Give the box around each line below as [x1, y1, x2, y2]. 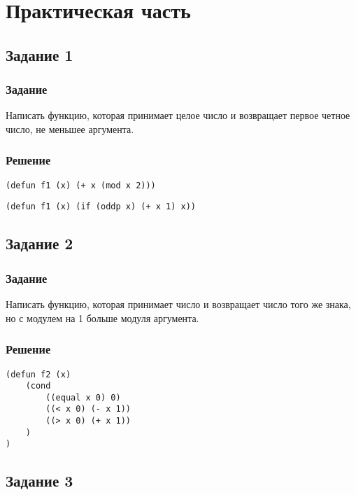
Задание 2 [6, 232, 73, 254]
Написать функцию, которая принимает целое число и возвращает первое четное [6, 108, 350, 123]
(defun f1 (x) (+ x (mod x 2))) [6, 180, 156, 190]
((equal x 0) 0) [45, 392, 121, 403]
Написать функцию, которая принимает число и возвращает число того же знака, [6, 297, 351, 312]
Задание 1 [6, 43, 73, 65]
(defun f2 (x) [6, 369, 71, 379]
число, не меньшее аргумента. [6, 121, 134, 136]
